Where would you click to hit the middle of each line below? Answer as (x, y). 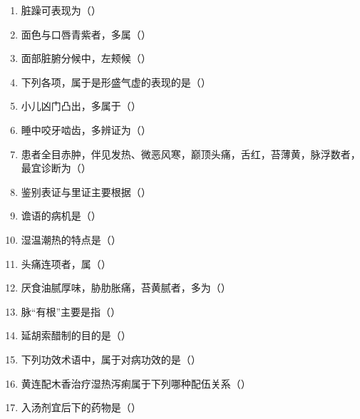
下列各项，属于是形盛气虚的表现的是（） (116, 82)
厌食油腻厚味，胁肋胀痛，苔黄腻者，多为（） (126, 288)
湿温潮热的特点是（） (71, 239)
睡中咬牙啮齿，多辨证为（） (86, 129)
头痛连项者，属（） (66, 263)
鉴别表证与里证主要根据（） (86, 191)
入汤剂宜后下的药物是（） (81, 407)
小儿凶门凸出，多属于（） (81, 106)
